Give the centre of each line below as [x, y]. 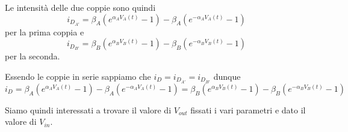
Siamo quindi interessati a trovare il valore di [88, 109]
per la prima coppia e [45, 31]
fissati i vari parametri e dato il [248, 109]
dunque [227, 76]
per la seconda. [33, 56]
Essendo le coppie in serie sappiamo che [78, 76]
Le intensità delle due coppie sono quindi [80, 7]
